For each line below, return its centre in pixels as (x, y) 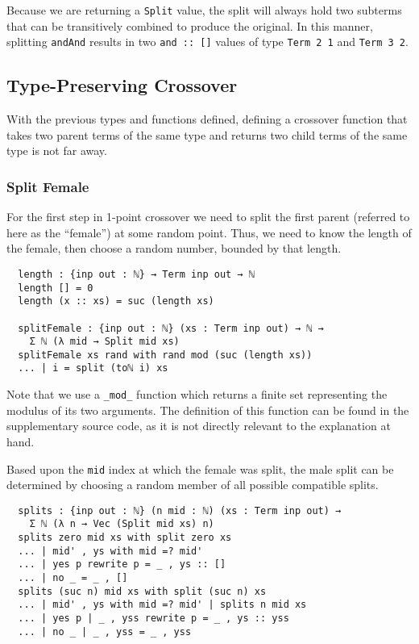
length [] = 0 (56, 288)
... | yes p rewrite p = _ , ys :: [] (122, 565)
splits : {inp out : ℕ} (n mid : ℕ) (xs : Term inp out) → (180, 510)
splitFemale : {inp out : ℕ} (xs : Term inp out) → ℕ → (171, 328)
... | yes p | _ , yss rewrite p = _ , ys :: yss (153, 619)
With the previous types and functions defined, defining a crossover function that (207, 119)
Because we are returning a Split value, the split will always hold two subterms (204, 10)
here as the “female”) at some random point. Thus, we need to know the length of (209, 232)
